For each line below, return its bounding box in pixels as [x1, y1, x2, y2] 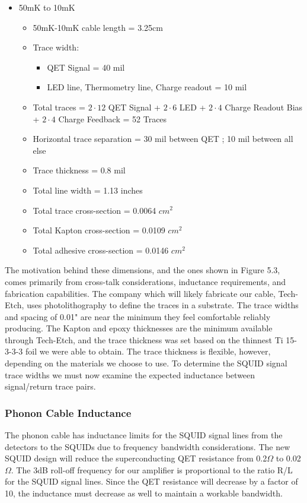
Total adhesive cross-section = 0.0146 [33, 243, 169, 256]
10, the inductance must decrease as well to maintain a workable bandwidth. [5, 487, 283, 499]
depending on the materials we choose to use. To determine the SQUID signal [5, 357, 287, 369]
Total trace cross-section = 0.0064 [33, 204, 156, 216]
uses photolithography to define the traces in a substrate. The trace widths [27, 299, 299, 311]
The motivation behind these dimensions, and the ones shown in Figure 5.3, [5, 264, 280, 276]
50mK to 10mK [18, 1, 75, 13]
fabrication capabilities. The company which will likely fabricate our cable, [5, 287, 276, 299]
